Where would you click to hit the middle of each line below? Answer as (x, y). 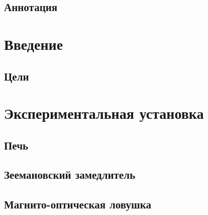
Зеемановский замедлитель (70, 174)
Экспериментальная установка (104, 113)
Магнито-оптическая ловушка (78, 204)
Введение (34, 44)
